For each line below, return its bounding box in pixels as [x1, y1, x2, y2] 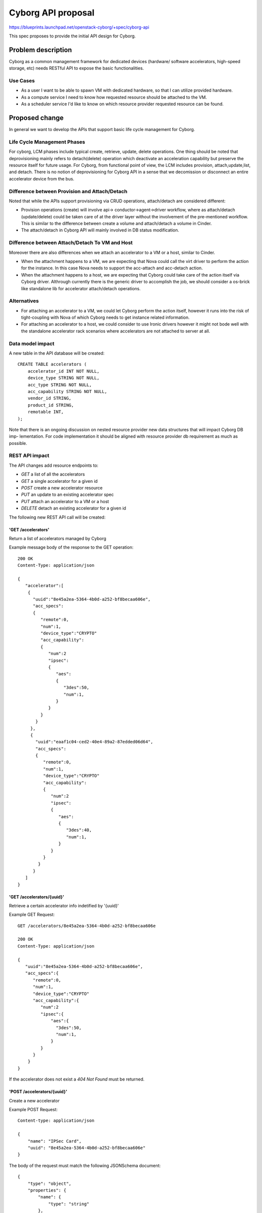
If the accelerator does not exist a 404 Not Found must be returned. [9, 1076, 145, 1082]
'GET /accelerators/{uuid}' [9, 894, 65, 900]
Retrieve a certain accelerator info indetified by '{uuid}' [9, 902, 119, 908]
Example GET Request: [9, 912, 55, 918]
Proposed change [9, 114, 64, 122]
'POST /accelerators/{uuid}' [9, 1089, 67, 1095]
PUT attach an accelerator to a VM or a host [21, 498, 109, 504]
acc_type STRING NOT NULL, [27, 382, 92, 388]
